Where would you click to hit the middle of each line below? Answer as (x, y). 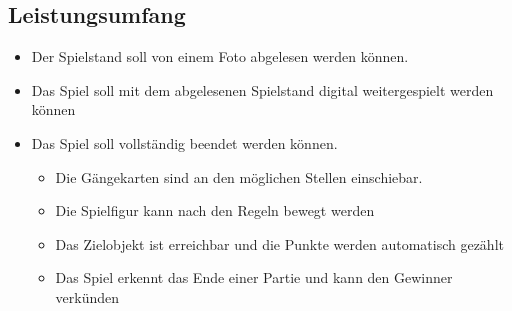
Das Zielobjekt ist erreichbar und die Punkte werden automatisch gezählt (279, 243)
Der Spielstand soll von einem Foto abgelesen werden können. (220, 56)
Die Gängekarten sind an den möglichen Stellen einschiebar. (239, 176)
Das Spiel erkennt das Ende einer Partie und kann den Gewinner (254, 277)
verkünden (87, 296)
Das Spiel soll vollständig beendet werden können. (184, 142)
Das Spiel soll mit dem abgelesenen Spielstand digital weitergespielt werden (262, 89)
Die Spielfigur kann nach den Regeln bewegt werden (215, 210)
